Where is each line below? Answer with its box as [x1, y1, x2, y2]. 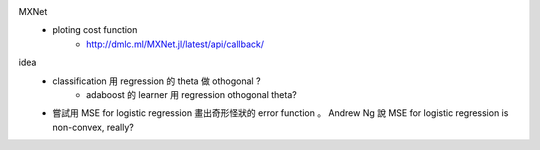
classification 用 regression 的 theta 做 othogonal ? [52, 75, 261, 87]
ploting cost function [52, 24, 138, 36]
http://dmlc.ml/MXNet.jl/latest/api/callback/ [86, 38, 265, 50]
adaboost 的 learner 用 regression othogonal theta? [86, 88, 297, 100]
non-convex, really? [52, 121, 134, 133]
